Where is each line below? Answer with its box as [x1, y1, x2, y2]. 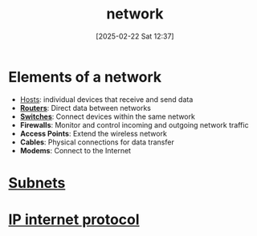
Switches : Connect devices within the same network [19, 112, 195, 121]
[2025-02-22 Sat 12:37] [96, 31, 174, 41]
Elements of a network [8, 67, 162, 86]
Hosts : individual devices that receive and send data [19, 94, 194, 104]
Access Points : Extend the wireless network [19, 128, 167, 138]
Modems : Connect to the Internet [19, 145, 131, 155]
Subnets [8, 173, 66, 192]
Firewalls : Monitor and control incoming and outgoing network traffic [19, 120, 249, 129]
